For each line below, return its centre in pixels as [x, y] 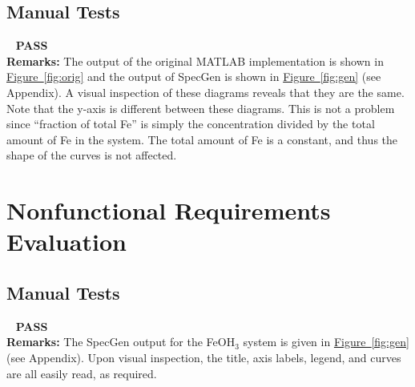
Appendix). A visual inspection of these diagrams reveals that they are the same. [205, 92]
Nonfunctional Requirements [169, 210]
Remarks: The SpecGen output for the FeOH [121, 342]
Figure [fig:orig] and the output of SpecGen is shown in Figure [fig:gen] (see [194, 77]
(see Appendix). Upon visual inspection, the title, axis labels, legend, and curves [204, 357]
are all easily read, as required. [82, 373]
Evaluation [66, 242]
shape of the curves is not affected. [92, 155]
